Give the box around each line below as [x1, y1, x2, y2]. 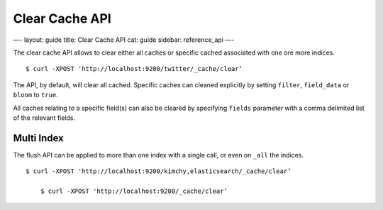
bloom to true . [13, 91, 58, 99]
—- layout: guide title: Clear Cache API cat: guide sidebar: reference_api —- [13, 35, 235, 44]
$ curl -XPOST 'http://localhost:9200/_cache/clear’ [40, 187, 228, 195]
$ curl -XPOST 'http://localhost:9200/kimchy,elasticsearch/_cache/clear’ [26, 167, 292, 175]
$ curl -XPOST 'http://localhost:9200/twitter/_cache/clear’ [26, 65, 243, 73]
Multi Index [13, 132, 64, 144]
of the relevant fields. [13, 114, 76, 122]
